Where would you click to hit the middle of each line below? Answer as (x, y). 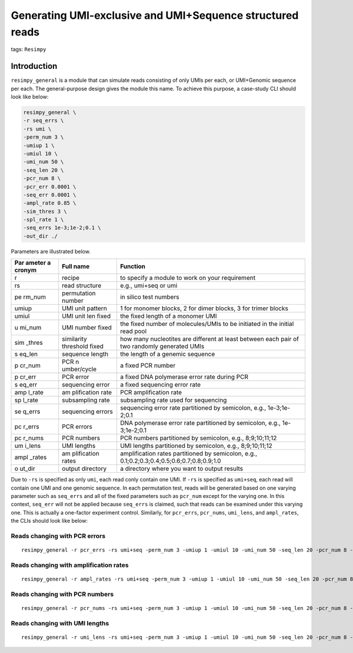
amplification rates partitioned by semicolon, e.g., (189, 454)
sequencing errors (87, 411)
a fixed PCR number (148, 365)
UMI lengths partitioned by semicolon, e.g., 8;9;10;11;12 (196, 446)
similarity (75, 339)
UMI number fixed (87, 328)
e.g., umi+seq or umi (149, 286)
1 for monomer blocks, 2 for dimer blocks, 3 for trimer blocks (204, 308)
